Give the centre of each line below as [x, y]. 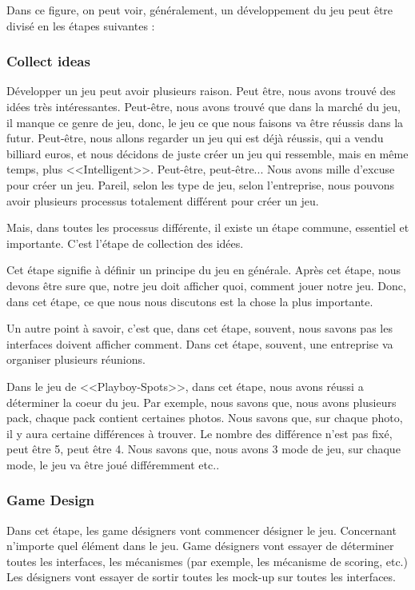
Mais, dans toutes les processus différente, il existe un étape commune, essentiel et [208, 227]
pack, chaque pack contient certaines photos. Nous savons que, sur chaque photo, [205, 418]
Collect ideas [48, 61]
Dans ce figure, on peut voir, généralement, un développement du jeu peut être [200, 10]
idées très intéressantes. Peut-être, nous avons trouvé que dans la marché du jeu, [204, 106]
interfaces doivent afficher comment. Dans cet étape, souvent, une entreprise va [200, 343]
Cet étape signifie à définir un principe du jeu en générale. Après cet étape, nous [204, 270]
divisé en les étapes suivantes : [81, 25]
